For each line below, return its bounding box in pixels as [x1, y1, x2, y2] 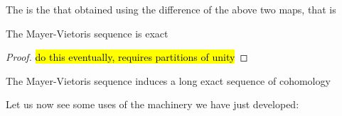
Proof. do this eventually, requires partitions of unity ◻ [6, 50, 248, 64]
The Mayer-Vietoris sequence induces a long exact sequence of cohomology [6, 73, 331, 88]
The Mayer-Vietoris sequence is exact [6, 25, 169, 40]
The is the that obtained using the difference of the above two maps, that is [6, 2, 336, 16]
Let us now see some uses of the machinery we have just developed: [6, 97, 299, 112]
